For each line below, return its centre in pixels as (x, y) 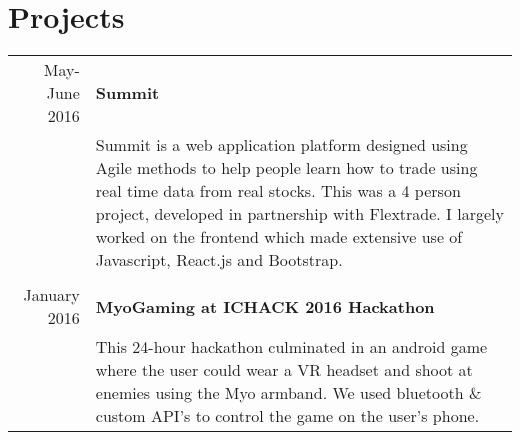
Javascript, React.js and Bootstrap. (219, 260)
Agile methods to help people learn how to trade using (286, 168)
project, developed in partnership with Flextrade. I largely (299, 214)
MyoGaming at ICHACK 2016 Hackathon (265, 306)
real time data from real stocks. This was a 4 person (278, 191)
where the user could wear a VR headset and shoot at (284, 370)
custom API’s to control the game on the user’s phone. (287, 416)
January (51, 295)
